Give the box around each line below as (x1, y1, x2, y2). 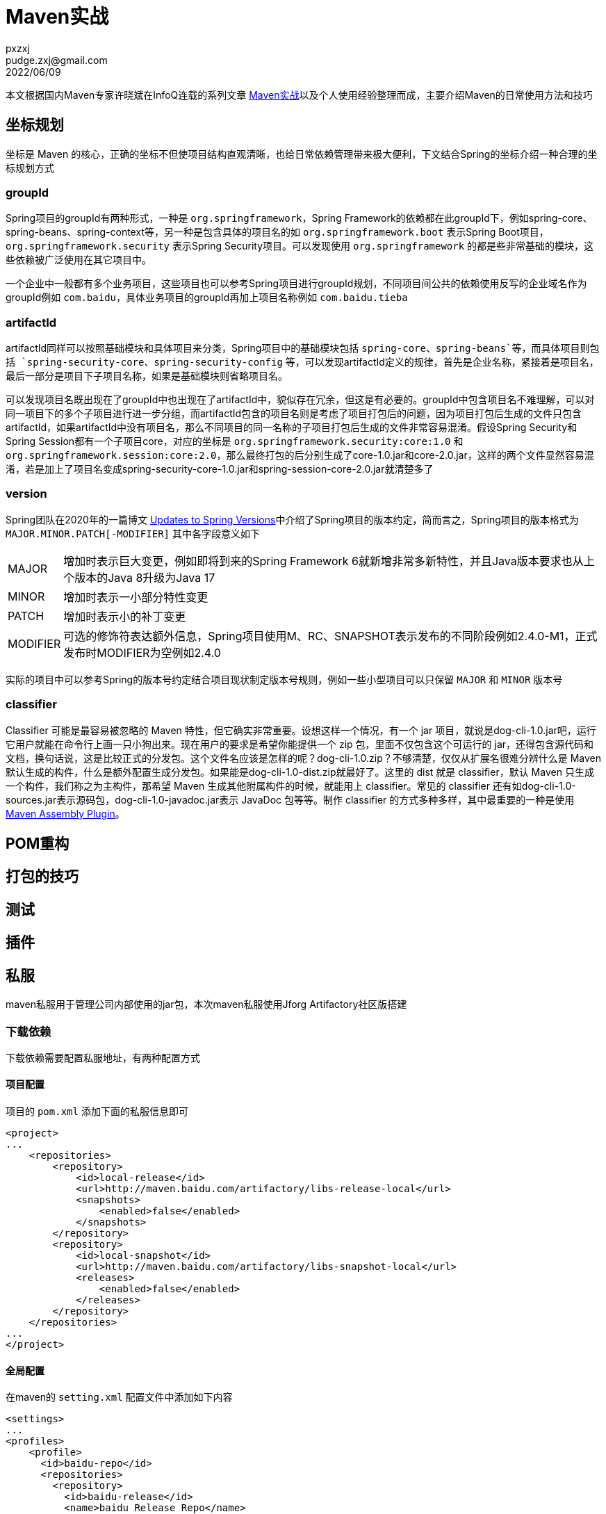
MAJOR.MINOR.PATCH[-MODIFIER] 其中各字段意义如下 (6, 527, 260, 539)
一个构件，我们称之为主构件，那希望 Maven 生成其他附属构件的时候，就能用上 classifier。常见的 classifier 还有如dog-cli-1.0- (6, 779, 576, 792)
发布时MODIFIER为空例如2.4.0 (63, 645, 221, 660)
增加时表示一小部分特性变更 (63, 589, 208, 604)
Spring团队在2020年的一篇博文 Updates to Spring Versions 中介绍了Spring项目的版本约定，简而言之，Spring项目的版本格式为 (6, 513, 579, 526)
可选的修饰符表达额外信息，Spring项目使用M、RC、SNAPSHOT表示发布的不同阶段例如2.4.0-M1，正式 (63, 628, 598, 643)
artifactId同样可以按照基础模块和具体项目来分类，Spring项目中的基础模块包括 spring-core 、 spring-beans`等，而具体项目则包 (6, 342, 600, 355)
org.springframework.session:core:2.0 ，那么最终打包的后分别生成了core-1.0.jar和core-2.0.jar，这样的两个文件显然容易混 (6, 449, 594, 462)
